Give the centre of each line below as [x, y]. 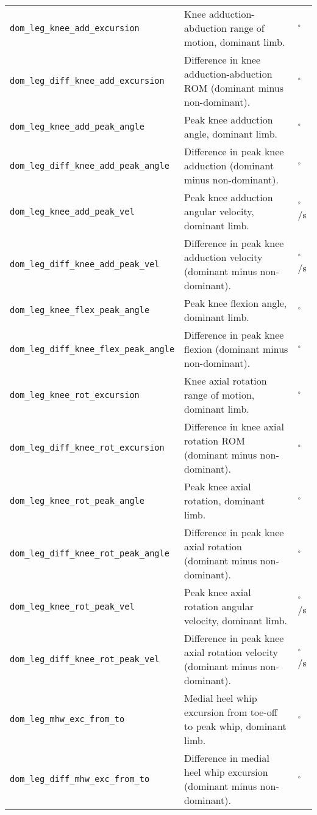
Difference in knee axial [234, 426]
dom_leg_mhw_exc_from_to [67, 719]
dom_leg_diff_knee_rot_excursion [87, 448]
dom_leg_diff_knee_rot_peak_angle [90, 553]
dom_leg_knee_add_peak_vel [72, 211]
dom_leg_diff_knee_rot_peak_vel [85, 659]
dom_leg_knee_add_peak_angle [77, 127]
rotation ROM [215, 441]
